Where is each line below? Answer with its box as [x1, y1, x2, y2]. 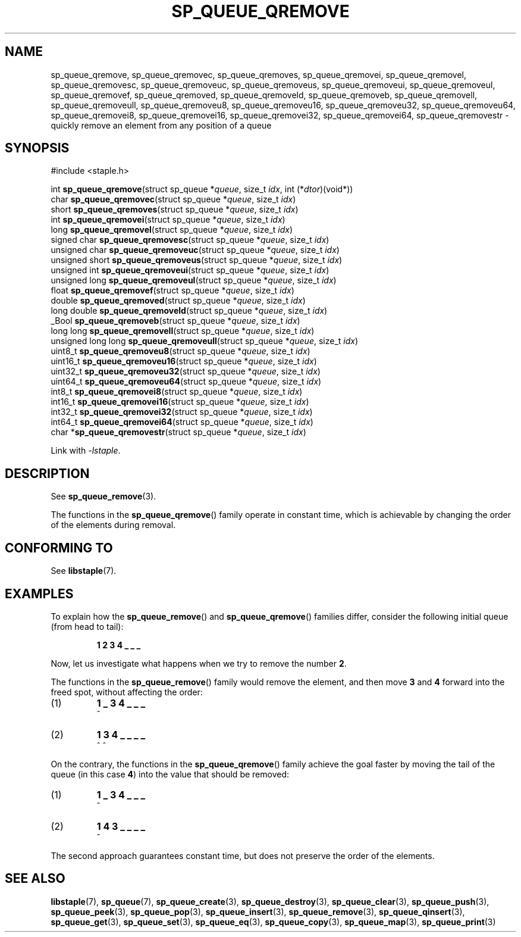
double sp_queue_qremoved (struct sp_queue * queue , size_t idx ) [51, 295, 306, 306]
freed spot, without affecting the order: [51, 686, 203, 697]
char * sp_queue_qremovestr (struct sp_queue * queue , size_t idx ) [51, 427, 306, 438]
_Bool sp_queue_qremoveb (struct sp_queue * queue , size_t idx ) [51, 316, 300, 326]
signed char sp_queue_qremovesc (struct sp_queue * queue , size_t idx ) [51, 235, 329, 245]
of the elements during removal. [51, 520, 176, 530]
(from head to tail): [51, 621, 124, 632]
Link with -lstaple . [51, 445, 121, 456]
